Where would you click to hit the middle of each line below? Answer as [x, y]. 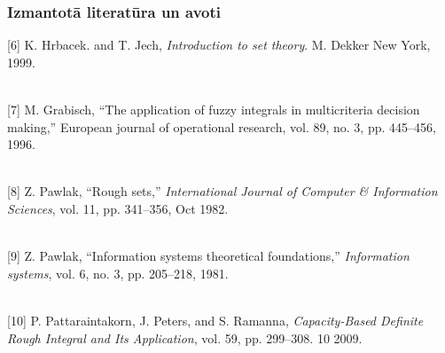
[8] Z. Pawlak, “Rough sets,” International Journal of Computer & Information [222, 191]
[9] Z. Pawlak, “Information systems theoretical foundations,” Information [208, 256]
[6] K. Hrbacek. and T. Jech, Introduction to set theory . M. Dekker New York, [219, 45]
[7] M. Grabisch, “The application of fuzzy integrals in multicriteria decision [214, 109]
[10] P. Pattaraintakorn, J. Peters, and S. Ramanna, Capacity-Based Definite [215, 320]
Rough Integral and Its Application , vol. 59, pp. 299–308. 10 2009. [185, 337]
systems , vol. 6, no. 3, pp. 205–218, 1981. [118, 273]
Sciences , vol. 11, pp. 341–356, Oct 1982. [118, 208]
